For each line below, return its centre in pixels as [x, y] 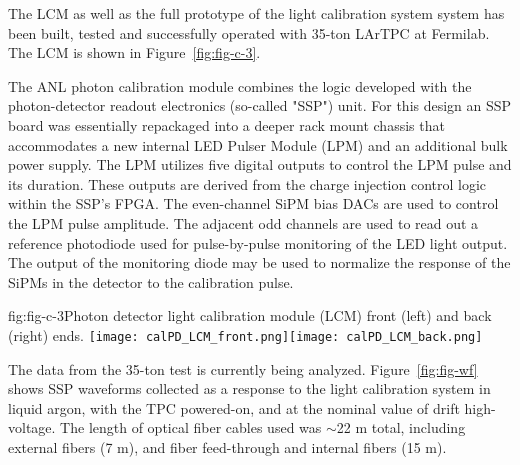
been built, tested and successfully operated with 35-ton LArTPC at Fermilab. [249, 32]
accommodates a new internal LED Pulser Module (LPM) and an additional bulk [258, 144]
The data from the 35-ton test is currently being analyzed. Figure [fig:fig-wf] [243, 368]
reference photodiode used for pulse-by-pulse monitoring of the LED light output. [258, 242]
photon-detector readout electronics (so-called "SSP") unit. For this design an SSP [260, 105]
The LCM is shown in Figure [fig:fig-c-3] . [134, 52]
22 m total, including [401, 427]
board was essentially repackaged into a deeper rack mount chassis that [226, 124]
